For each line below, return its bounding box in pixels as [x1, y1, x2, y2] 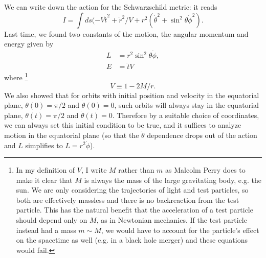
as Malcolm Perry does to [165, 165, 246, 175]
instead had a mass [16, 224, 76, 235]
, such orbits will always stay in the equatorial [114, 100, 259, 110]
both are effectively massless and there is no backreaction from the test [16, 194, 239, 205]
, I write [81, 165, 107, 175]
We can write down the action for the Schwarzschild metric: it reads [4, 2, 217, 12]
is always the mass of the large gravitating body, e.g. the [84, 174, 261, 185]
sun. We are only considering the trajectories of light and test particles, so [16, 184, 249, 195]
